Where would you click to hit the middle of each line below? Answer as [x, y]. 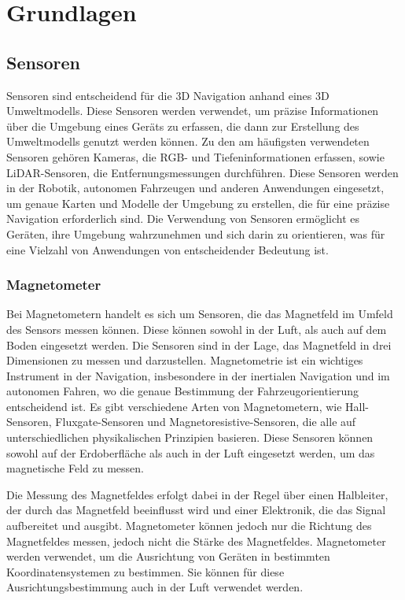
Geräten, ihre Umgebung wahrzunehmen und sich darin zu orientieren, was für [196, 233]
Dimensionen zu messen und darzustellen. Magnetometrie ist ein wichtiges [185, 360]
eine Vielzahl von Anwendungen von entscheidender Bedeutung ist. [168, 249]
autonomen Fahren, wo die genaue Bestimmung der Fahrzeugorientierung [183, 391]
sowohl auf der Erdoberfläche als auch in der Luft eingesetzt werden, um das [191, 452]
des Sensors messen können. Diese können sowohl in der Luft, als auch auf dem [197, 329]
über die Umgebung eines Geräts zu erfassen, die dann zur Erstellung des [183, 126]
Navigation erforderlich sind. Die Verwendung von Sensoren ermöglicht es [183, 219]
